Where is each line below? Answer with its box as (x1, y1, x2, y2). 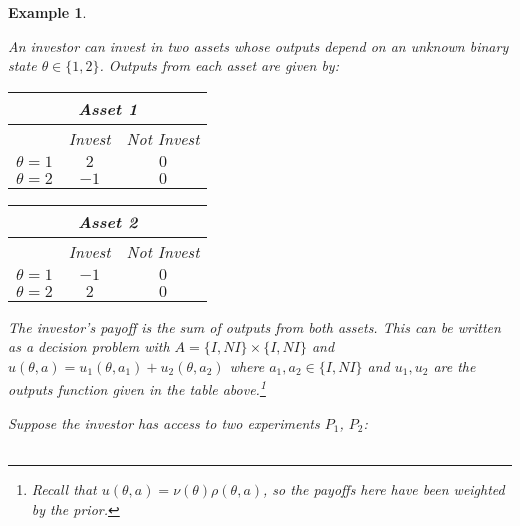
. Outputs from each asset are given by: (99, 55, 339, 76)
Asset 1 (78, 96, 138, 120)
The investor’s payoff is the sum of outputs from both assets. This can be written (8, 316, 501, 337)
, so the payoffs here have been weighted (263, 479, 505, 500)
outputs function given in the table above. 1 (8, 376, 266, 400)
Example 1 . (8, 2, 87, 22)
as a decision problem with (8, 336, 170, 357)
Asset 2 (78, 209, 138, 233)
